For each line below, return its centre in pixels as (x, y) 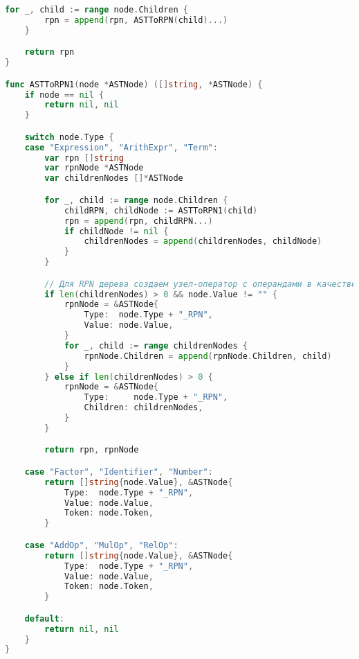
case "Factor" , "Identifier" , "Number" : (119, 472)
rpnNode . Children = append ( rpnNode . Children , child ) (208, 356)
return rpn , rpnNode (92, 450)
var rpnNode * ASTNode (94, 168)
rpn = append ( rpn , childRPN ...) (138, 221)
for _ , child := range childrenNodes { (156, 345)
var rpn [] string (84, 158)
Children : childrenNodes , (144, 408)
